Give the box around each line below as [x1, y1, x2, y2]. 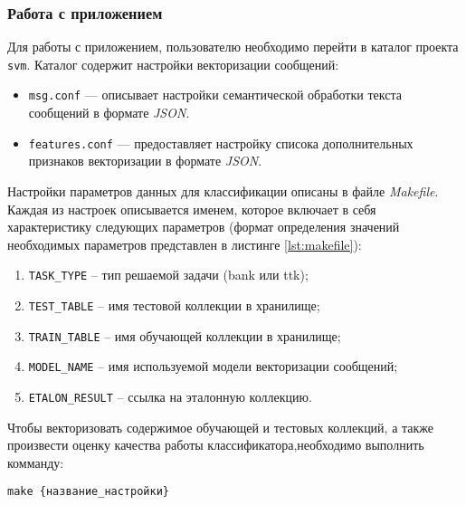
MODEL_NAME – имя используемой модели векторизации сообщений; [28, 357, 398, 376]
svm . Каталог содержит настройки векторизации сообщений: [7, 54, 339, 73]
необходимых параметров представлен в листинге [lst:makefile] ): [7, 234, 362, 253]
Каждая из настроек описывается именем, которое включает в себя [7, 199, 376, 218]
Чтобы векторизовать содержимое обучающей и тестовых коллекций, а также [7, 417, 434, 436]
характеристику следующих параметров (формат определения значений [7, 217, 400, 236]
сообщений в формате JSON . [28, 103, 190, 122]
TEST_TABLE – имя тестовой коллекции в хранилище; [28, 296, 320, 314]
